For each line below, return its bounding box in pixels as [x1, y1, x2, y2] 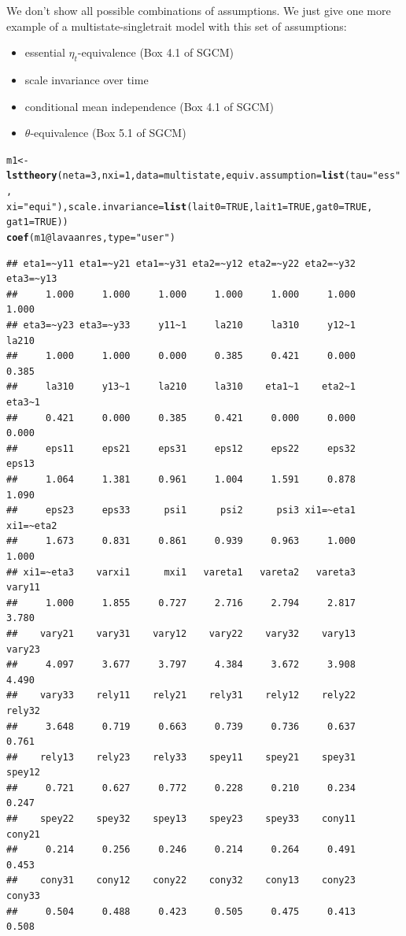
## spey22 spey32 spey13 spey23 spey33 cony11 [6, 813, 356, 825]
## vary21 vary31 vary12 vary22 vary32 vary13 [6, 627, 356, 639]
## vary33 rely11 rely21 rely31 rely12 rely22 [6, 690, 356, 701]
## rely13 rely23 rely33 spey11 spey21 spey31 [6, 751, 356, 763]
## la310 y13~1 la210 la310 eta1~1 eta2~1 [6, 381, 356, 393]
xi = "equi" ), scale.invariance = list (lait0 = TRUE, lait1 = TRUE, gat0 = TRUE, [6, 201, 373, 213]
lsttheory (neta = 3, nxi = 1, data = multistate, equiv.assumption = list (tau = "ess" [6, 170, 401, 182]
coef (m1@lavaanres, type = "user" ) [6, 232, 175, 244]
